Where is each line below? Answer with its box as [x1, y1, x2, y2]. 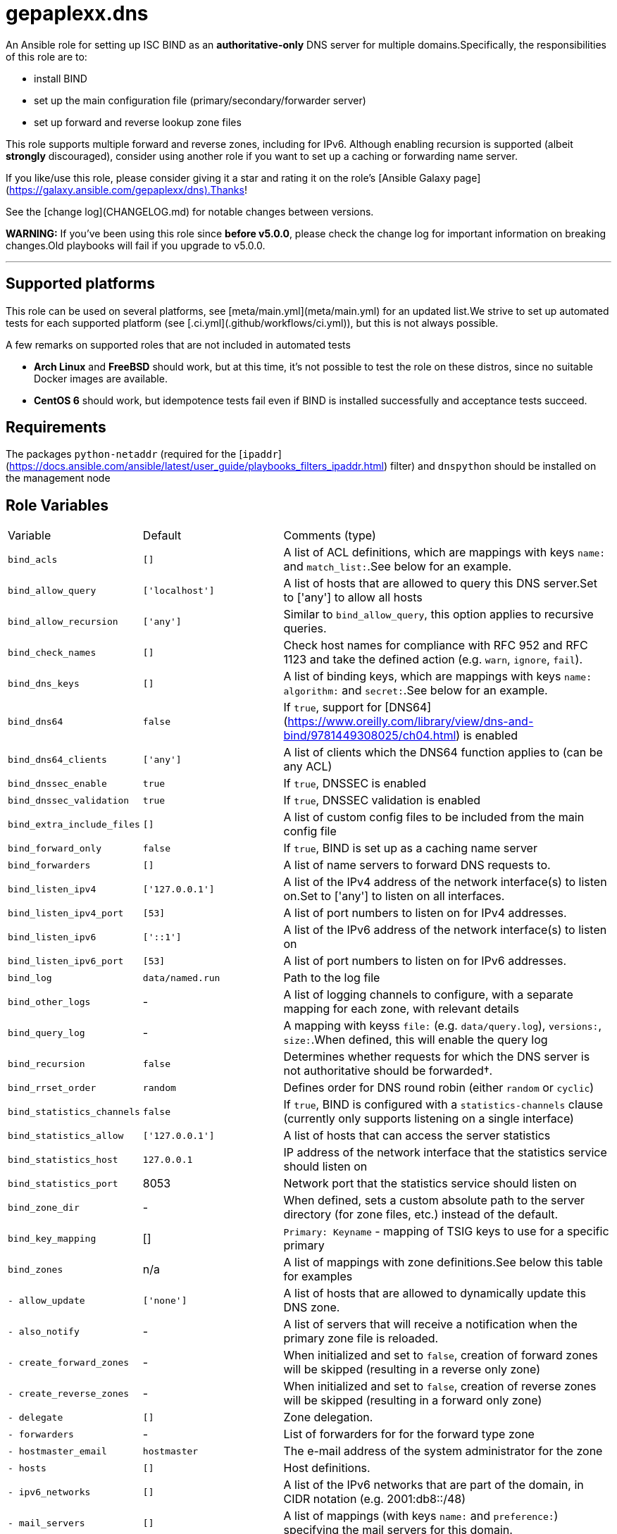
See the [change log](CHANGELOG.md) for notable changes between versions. [6, 205, 374, 218]
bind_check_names [8, 647, 96, 658]
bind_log [8, 972, 52, 983]
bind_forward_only [8, 842, 102, 854]
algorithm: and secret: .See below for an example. [283, 683, 548, 698]
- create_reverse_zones [8, 1388, 130, 1399]
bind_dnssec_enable [8, 778, 107, 789]
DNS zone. [283, 1300, 340, 1315]
